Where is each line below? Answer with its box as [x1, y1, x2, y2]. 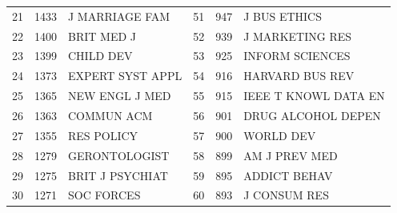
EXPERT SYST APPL [68, 67, 182, 84]
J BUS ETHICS [243, 7, 322, 24]
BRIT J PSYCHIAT [68, 167, 168, 183]
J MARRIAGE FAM [68, 7, 170, 24]
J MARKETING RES [243, 27, 352, 44]
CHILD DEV [68, 47, 133, 64]
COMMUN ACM [68, 106, 153, 123]
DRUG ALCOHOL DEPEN [243, 106, 381, 123]
